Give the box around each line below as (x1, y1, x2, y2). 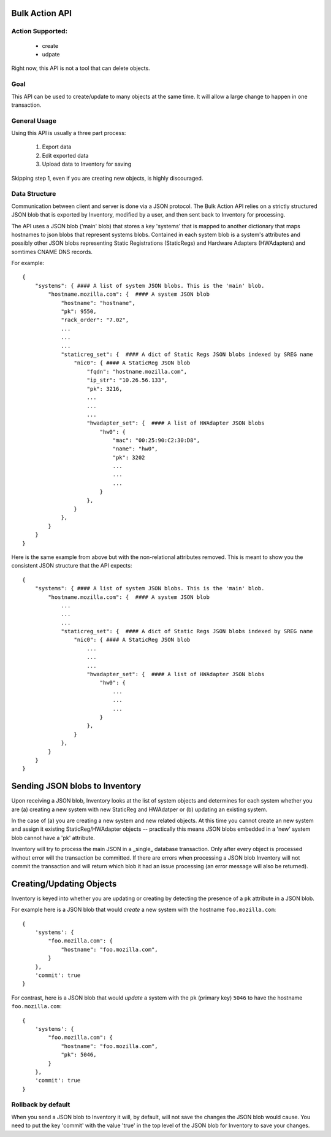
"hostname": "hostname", (61, 299, 136, 306)
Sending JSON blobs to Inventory (11, 781, 142, 792)
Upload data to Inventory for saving (42, 160, 132, 168)
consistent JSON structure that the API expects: (11, 562, 132, 569)
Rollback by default (11, 1100, 70, 1109)
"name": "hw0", (112, 445, 159, 452)
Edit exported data (42, 152, 89, 159)
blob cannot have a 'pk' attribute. (11, 834, 95, 841)
